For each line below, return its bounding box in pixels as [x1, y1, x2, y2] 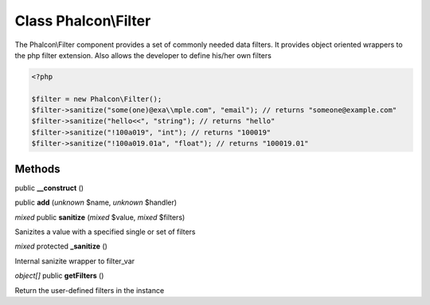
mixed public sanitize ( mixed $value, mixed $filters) [14, 212, 186, 222]
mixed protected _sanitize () [14, 241, 107, 251]
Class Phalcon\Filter [14, 12, 151, 29]
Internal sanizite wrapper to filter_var [14, 256, 135, 266]
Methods [14, 162, 61, 175]
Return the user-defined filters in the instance [14, 285, 165, 295]
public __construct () [14, 183, 84, 193]
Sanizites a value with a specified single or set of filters [14, 227, 196, 237]
